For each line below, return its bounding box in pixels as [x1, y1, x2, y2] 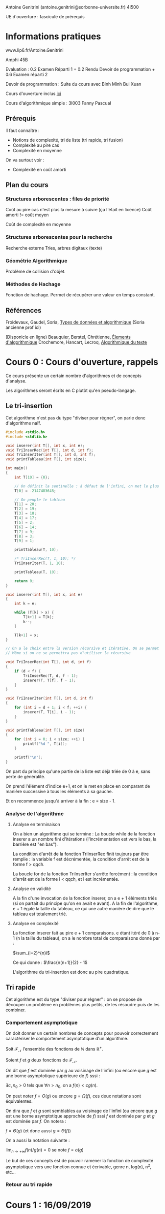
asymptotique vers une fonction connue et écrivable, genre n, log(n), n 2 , [5, 1163, 152, 1170]
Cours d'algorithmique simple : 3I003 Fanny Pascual [5, 100, 112, 106]
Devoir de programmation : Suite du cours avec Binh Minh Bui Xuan [5, 81, 141, 87]
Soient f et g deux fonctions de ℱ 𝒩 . [5, 1057, 77, 1064]
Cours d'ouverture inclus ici [5, 91, 62, 96]
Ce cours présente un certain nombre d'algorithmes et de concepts [5, 373, 141, 379]
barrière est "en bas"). [12, 841, 58, 847]
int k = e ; [14, 601, 37, 606]
